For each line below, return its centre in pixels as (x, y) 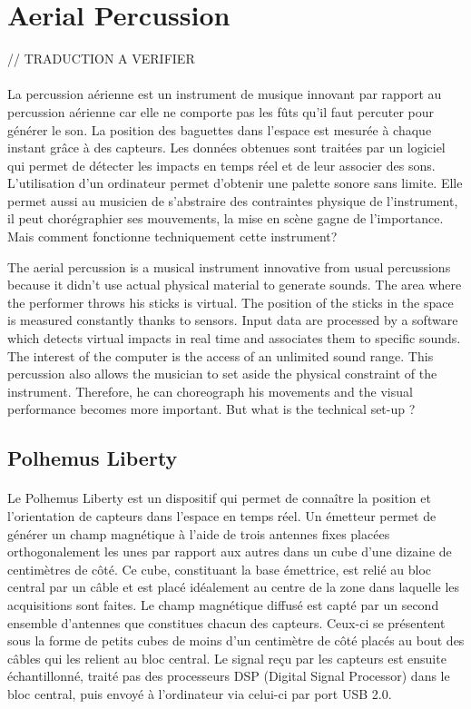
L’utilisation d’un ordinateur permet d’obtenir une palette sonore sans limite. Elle (235, 183)
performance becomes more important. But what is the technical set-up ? (211, 409)
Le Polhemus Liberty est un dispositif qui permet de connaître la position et (219, 498)
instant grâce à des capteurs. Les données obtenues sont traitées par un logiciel (226, 148)
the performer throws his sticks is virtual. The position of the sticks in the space (231, 302)
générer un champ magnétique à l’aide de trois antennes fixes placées (199, 533)
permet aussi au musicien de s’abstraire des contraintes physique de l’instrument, (233, 200)
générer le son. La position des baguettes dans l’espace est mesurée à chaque (220, 129)
